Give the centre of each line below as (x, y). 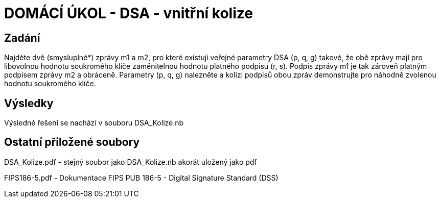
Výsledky (29, 103)
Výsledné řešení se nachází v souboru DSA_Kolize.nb (94, 123)
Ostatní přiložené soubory (72, 142)
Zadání (22, 38)
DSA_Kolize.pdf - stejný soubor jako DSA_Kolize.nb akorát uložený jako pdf (131, 162)
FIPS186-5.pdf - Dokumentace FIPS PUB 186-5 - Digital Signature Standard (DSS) (141, 178)
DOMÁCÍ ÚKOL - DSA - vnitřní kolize (129, 13)
